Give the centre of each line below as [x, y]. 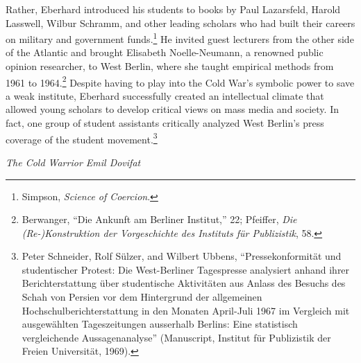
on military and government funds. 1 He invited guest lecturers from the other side [180, 38]
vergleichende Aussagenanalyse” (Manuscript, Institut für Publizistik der [176, 337]
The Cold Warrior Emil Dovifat [73, 162]
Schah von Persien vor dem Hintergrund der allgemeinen [142, 297]
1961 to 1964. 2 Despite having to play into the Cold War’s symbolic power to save [180, 81]
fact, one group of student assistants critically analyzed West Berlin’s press [165, 123]
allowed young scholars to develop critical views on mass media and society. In [172, 109]
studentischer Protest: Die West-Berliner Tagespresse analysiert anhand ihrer [186, 269]
